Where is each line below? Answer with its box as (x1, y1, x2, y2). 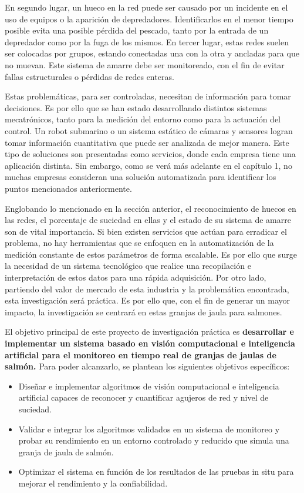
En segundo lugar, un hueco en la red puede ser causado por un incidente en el (5, 1, 288, 13)
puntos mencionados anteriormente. (5, 182, 132, 194)
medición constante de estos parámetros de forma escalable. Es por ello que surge (5, 248, 297, 260)
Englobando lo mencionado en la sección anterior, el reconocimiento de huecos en (5, 202, 296, 214)
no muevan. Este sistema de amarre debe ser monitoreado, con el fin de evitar (5, 58, 285, 71)
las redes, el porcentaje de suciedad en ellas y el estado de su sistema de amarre (5, 214, 291, 226)
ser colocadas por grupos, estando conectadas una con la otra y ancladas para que (5, 47, 299, 59)
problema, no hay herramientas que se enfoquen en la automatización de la (5, 236, 274, 249)
